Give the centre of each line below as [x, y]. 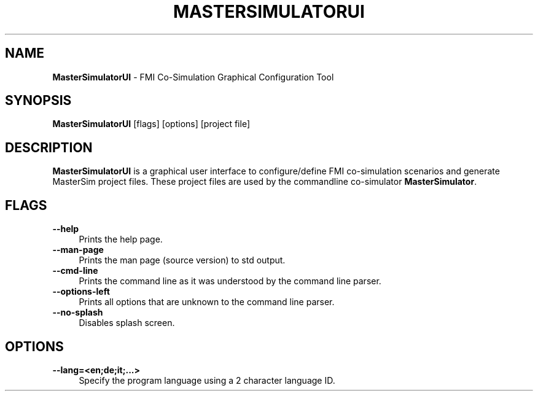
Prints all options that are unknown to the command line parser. [207, 302]
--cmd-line [75, 271]
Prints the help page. [121, 239]
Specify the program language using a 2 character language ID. [207, 380]
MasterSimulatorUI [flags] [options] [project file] [151, 124]
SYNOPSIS [38, 101]
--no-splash [78, 313]
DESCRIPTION [49, 147]
